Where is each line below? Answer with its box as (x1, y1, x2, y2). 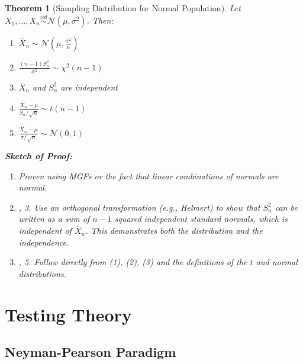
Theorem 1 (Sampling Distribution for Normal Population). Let (5, 2, 241, 14)
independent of (18, 224, 72, 237)
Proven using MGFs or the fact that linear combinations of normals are (18, 169, 279, 182)
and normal (256, 256, 298, 268)
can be (275, 201, 298, 213)
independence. (18, 236, 69, 248)
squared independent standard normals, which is (114, 212, 288, 225)
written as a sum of (18, 212, 90, 225)
